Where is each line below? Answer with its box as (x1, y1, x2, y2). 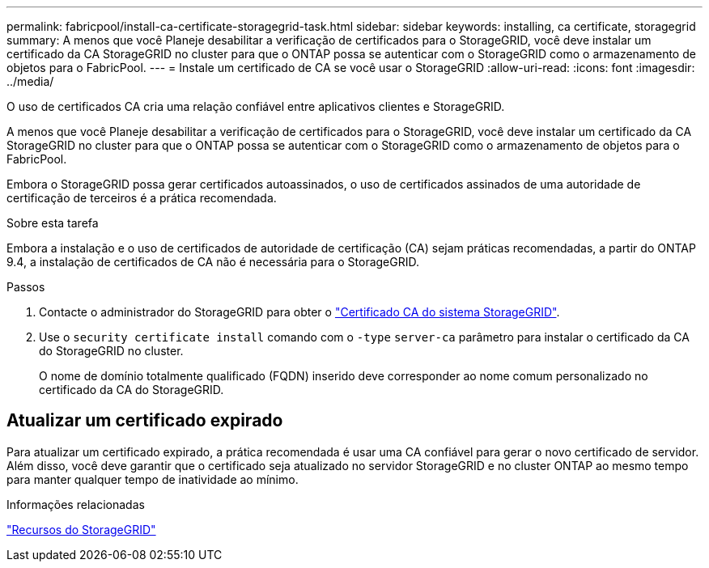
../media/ (6, 74, 54, 88)
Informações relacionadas (6, 497, 145, 511)
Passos (6, 280, 45, 294)
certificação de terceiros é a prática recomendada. (6, 191, 277, 205)
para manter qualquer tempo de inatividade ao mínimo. (6, 472, 299, 486)
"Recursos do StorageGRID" (6, 522, 156, 536)
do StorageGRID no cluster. (39, 344, 184, 358)
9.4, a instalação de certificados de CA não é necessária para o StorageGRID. (6, 255, 420, 269)
